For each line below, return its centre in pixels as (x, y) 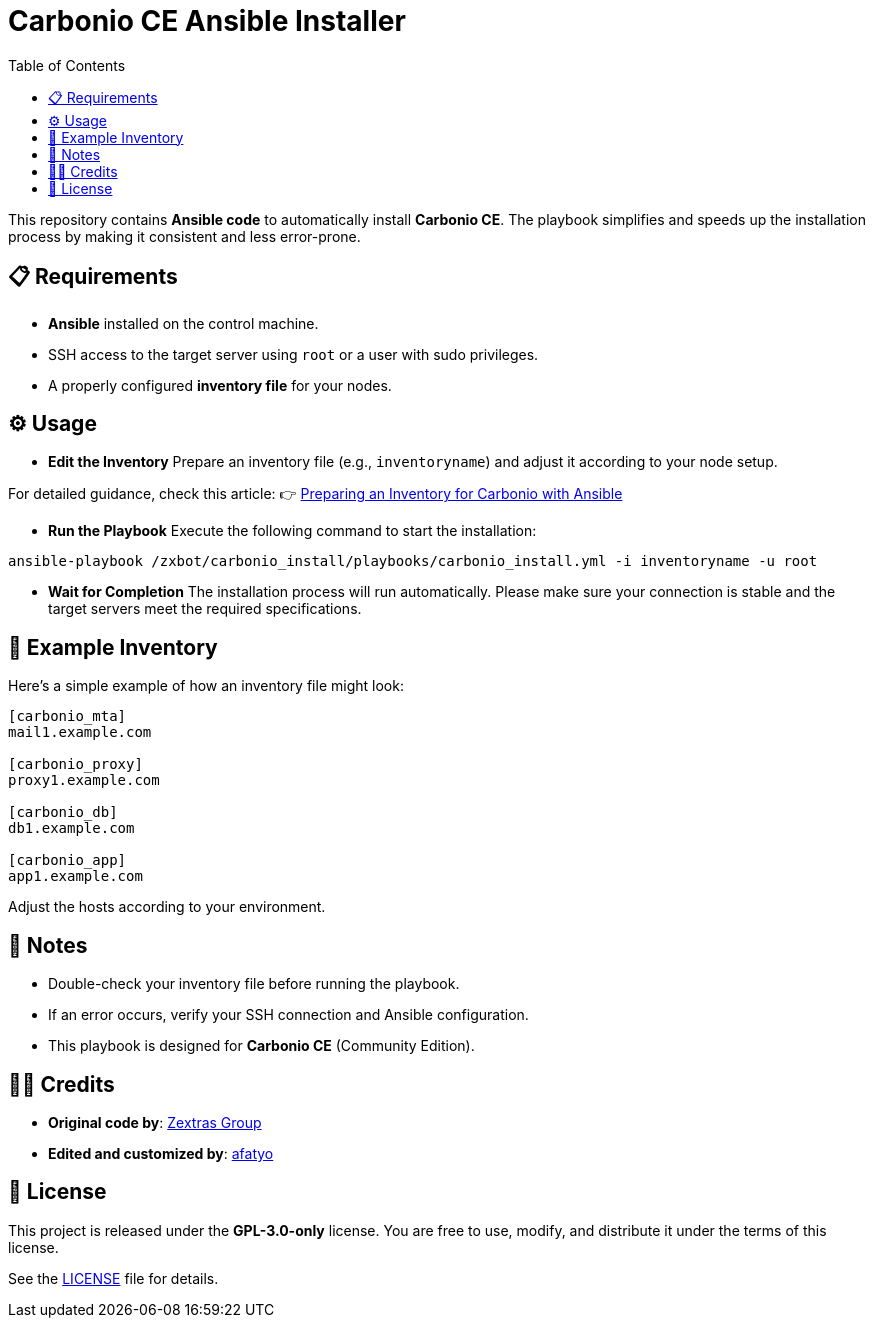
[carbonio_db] (63, 812)
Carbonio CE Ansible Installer (207, 21)
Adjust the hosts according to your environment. (167, 907)
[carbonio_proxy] (75, 764)
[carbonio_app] (67, 860)
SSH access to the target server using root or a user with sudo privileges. (293, 354)
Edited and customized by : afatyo (161, 1153)
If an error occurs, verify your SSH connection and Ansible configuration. (288, 1015)
